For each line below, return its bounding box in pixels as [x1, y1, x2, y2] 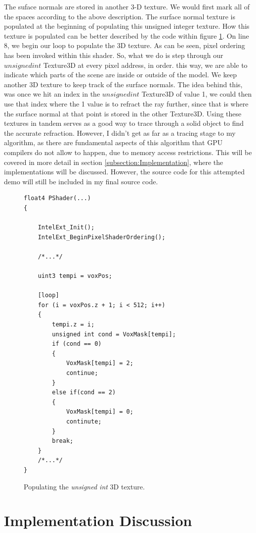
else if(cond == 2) [52, 389, 116, 396]
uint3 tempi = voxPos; [38, 272, 112, 280]
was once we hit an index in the [4, 89, 100, 99]
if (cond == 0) [52, 340, 102, 348]
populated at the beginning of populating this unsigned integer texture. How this [4, 21, 250, 31]
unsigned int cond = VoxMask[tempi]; [52, 330, 176, 338]
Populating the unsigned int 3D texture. [24, 481, 145, 491]
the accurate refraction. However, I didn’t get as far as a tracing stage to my [4, 127, 236, 138]
